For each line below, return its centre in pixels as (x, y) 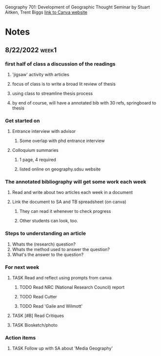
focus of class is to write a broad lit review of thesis (64, 84)
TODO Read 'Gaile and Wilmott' (51, 306)
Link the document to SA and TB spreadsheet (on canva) (69, 202)
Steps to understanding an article (46, 233)
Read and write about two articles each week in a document (72, 192)
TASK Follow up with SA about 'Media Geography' (62, 348)
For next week (22, 267)
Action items (20, 337)
